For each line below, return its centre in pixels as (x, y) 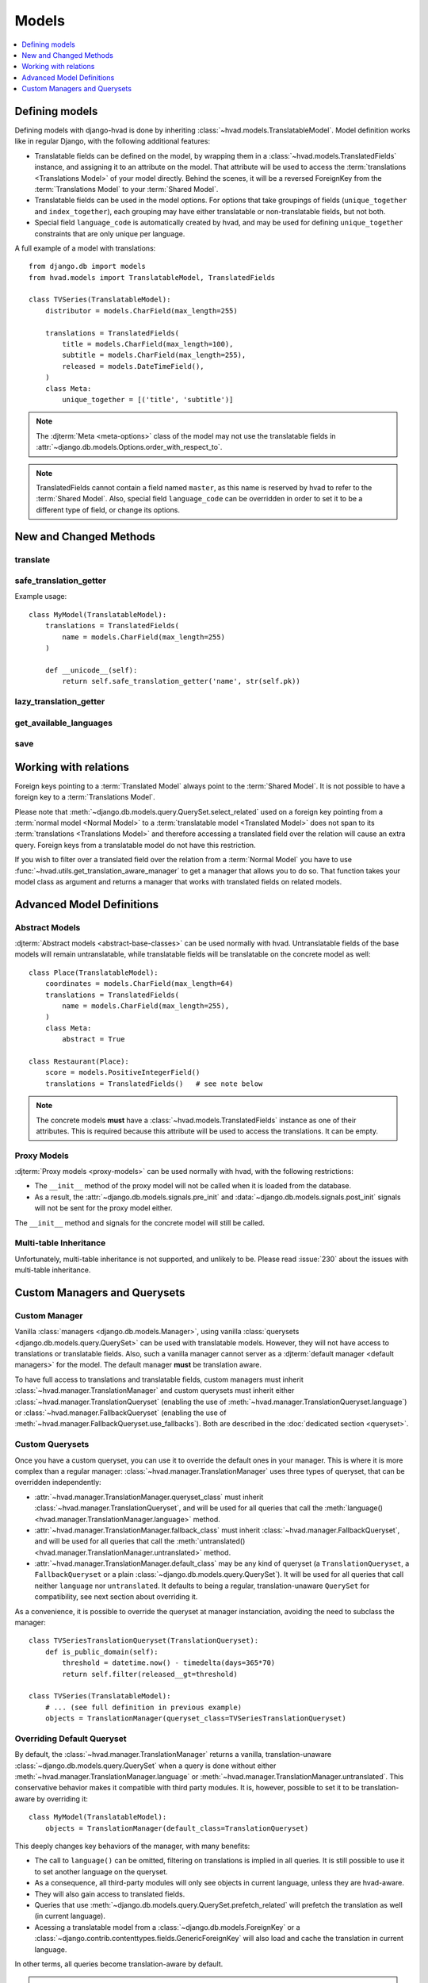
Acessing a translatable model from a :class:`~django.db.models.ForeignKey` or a (167, 1927)
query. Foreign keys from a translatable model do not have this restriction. (136, 845)
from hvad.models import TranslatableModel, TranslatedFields (152, 277)
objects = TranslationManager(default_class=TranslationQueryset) (177, 1828)
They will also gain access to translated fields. (110, 1894)
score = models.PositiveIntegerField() (122, 1072)
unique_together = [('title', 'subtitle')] (148, 399)
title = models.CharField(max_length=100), (148, 344)
